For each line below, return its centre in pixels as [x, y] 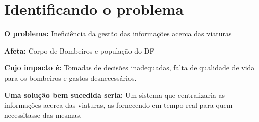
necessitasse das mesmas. [43, 115]
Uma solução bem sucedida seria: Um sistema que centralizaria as [115, 95]
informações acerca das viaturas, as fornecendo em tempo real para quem [119, 105]
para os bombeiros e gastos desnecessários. [70, 77]
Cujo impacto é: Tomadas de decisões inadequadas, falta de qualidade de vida [129, 68]
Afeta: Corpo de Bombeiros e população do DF [79, 50]
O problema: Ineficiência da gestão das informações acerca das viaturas [118, 33]
